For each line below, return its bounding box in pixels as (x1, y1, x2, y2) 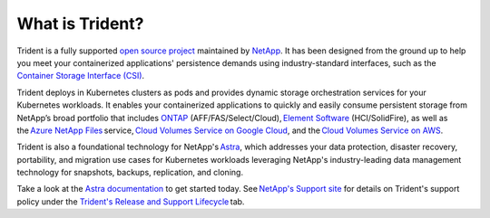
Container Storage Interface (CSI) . (16, 71, 145, 81)
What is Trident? (16, 14, 144, 33)
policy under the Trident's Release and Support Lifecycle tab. (16, 195, 245, 207)
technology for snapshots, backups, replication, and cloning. (16, 167, 244, 178)
